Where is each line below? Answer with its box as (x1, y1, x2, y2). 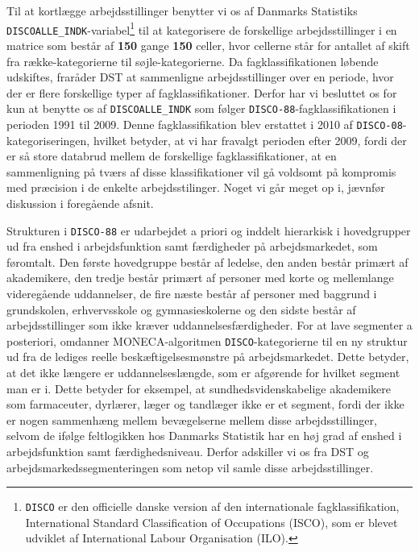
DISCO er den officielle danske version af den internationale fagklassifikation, (25, 498, 400, 515)
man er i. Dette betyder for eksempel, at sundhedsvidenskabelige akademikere (6, 380, 392, 396)
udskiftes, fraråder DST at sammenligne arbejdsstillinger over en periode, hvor (6, 68, 394, 85)
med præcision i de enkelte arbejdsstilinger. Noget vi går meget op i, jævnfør (6, 179, 385, 196)
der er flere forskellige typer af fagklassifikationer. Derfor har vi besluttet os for (6, 84, 397, 101)
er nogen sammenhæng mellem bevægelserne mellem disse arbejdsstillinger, (6, 411, 377, 428)
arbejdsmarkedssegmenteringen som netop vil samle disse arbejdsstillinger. (6, 459, 374, 475)
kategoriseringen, (6, 131, 90, 148)
